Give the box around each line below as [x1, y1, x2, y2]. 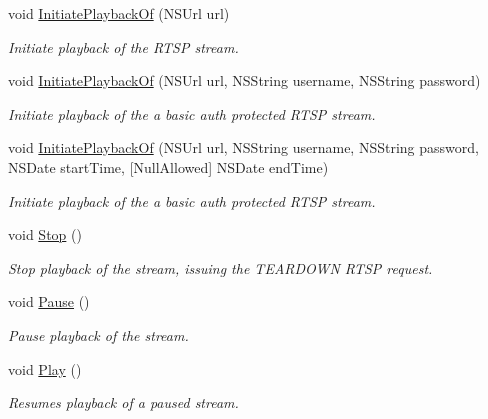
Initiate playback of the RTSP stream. [8, 36, 239, 57]
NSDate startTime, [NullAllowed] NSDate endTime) [8, 156, 329, 177]
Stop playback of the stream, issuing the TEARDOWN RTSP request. [8, 257, 433, 278]
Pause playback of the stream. [8, 324, 189, 345]
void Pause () [8, 291, 90, 312]
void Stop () [8, 224, 82, 245]
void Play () [8, 358, 82, 379]
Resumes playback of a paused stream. [8, 392, 239, 413]
